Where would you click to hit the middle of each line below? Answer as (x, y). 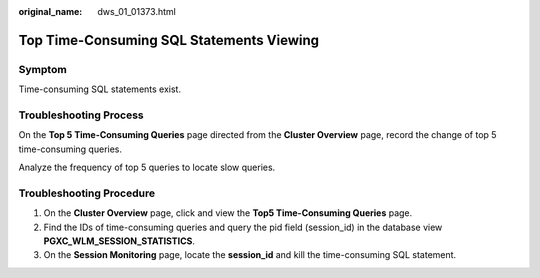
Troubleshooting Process (81, 115)
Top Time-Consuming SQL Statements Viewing (169, 40)
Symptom (42, 69)
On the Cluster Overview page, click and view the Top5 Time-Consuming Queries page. (228, 213)
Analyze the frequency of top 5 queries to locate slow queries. (147, 167)
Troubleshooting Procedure (86, 193)
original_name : (50, 11)
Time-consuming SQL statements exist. (100, 89)
